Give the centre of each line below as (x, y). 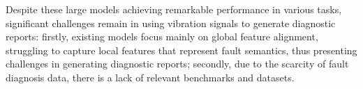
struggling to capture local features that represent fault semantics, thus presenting (181, 50)
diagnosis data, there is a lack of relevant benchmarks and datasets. (150, 77)
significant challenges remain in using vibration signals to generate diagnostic (171, 23)
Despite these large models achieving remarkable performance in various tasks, (174, 9)
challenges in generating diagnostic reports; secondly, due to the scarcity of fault (177, 64)
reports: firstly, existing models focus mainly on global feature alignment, (162, 37)
